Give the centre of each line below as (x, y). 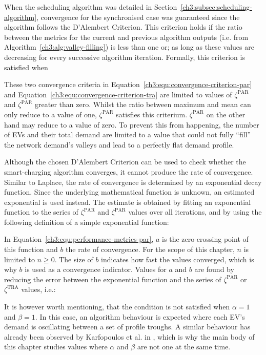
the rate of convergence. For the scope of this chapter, (150, 249)
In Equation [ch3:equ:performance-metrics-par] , (79, 239)
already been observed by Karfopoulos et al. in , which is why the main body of (129, 336)
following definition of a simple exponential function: (87, 222)
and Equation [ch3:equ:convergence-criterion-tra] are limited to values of (118, 94)
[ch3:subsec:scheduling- (216, 7)
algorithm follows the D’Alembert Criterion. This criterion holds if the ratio (123, 27)
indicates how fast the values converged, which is (178, 259)
